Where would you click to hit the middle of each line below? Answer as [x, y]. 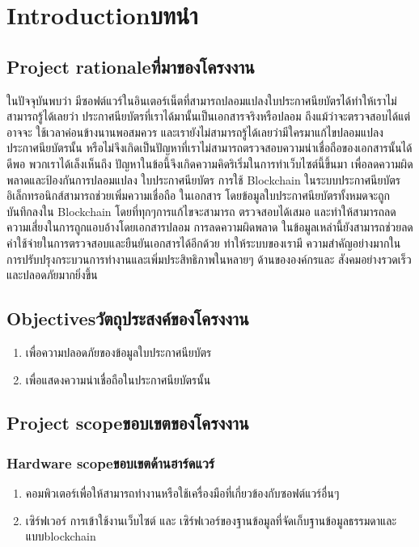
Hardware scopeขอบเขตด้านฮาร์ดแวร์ [111, 462]
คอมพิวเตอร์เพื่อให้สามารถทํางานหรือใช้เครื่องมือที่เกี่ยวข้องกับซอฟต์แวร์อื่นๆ [182, 493]
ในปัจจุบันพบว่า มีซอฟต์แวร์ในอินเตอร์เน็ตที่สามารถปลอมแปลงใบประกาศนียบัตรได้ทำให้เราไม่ [202, 100]
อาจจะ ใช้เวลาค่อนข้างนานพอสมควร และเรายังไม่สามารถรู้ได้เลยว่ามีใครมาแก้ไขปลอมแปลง [195, 131]
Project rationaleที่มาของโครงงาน [131, 66]
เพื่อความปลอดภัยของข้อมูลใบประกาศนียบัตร [119, 352]
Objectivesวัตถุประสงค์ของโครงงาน [128, 318]
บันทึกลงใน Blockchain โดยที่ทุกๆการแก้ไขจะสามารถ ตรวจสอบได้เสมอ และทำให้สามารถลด [201, 211]
